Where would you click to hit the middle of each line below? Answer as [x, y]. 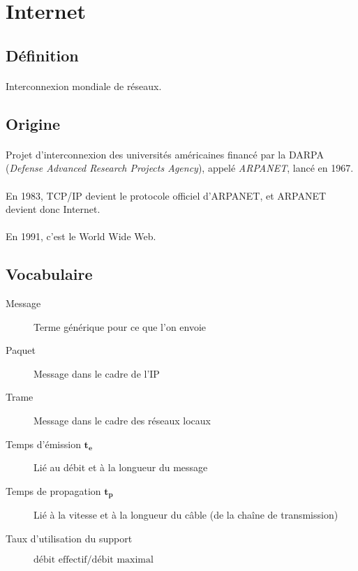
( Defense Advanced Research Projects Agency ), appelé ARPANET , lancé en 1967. [180, 168]
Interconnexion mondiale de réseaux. [84, 86]
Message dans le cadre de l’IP [97, 373]
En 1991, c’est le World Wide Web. [81, 236]
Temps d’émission [43, 444]
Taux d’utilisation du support [69, 538]
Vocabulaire [49, 274]
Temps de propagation [53, 490]
